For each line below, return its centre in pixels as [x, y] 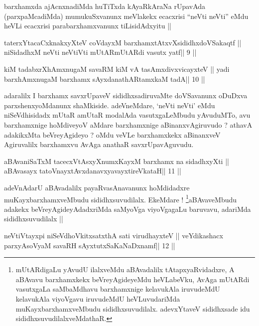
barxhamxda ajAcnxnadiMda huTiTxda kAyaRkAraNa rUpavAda [105, 6]
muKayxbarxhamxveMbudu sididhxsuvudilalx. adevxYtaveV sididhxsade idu [133, 308]
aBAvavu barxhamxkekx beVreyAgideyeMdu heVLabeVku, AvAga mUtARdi [132, 279]
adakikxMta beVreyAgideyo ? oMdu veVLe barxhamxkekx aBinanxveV [112, 134]
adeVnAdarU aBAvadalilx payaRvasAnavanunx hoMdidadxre [97, 187]
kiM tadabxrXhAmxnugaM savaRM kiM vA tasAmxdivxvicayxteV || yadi [117, 69]
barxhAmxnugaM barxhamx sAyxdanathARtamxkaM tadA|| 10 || [105, 79]
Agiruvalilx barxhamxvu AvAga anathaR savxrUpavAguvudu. [99, 144]
